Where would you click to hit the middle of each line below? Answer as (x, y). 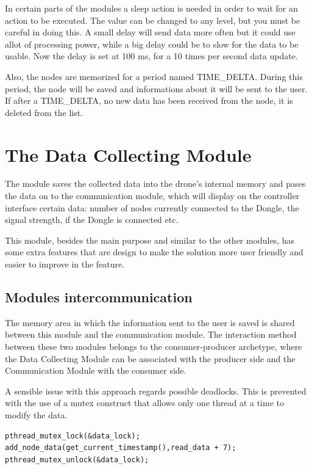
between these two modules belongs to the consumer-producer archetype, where (154, 347)
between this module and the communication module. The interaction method (151, 334)
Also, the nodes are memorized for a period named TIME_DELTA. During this (154, 76)
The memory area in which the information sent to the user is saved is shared (150, 322)
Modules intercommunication (99, 297)
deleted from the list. (44, 112)
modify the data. (36, 414)
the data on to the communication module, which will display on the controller (152, 196)
